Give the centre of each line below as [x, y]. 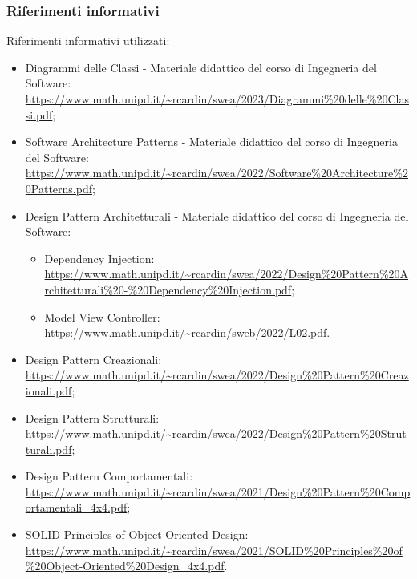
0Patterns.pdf [59, 188]
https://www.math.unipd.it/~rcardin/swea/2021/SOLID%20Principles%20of [214, 550]
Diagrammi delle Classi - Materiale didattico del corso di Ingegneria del [201, 67]
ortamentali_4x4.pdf [76, 507]
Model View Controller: [102, 316]
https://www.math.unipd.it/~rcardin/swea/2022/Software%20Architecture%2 [217, 173]
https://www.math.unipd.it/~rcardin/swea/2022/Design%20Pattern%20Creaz [217, 375]
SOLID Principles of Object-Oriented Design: [137, 534]
